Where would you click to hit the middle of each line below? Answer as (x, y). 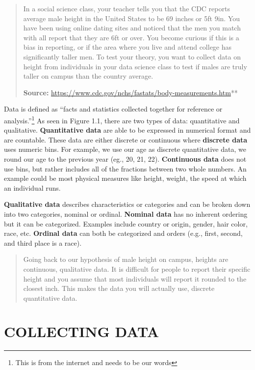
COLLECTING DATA (81, 331)
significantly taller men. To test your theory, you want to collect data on (132, 56)
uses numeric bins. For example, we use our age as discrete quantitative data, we (125, 149)
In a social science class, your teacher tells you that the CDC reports (127, 8)
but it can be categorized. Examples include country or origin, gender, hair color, (126, 223)
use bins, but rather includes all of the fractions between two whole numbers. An (125, 168)
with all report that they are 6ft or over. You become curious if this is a (131, 37)
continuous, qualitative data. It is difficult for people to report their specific (137, 269)
